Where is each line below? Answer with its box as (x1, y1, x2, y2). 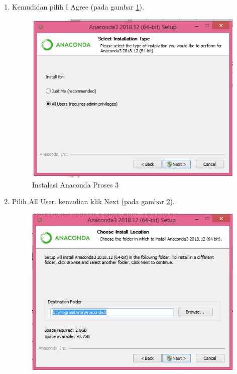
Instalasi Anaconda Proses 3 (32, 179, 119, 190)
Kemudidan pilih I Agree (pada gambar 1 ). (12, 2, 144, 12)
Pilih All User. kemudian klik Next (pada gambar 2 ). (12, 196, 175, 207)
